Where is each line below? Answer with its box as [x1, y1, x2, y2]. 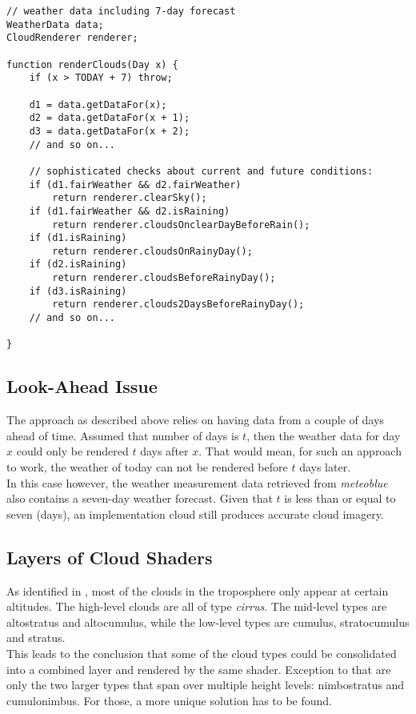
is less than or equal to [284, 490, 396, 507]
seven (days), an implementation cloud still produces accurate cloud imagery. [6, 505, 384, 522]
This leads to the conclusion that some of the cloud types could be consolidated [6, 645, 397, 661]
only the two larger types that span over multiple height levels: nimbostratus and [6, 676, 405, 693]
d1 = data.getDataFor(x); [29, 98, 167, 110]
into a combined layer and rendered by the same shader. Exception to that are [6, 660, 391, 677]
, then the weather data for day [246, 427, 401, 443]
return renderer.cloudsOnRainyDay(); [52, 245, 253, 257]
